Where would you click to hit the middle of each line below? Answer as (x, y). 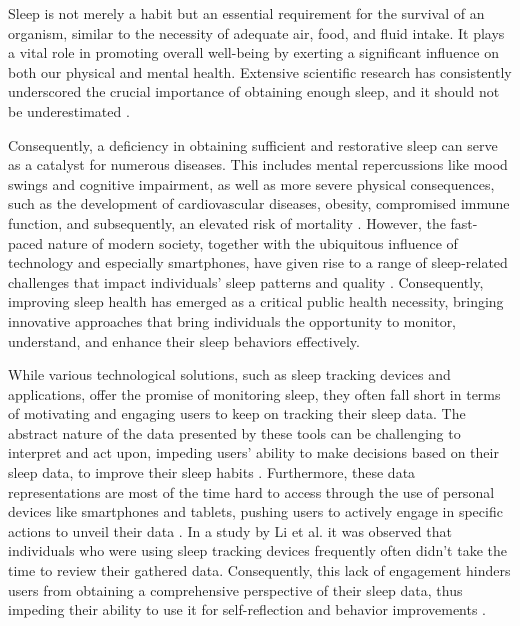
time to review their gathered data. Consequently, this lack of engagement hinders (259, 570)
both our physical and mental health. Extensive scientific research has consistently (260, 71)
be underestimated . (69, 110)
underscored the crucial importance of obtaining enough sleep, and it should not (254, 91)
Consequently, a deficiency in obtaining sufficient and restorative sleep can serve (253, 144)
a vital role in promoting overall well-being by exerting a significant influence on (254, 52)
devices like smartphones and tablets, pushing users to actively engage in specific (255, 511)
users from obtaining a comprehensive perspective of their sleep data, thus (235, 589)
